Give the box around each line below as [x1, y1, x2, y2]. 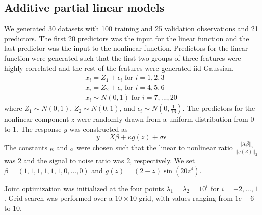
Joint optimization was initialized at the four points [4, 183, 164, 193]
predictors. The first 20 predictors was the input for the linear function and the [4, 33, 249, 43]
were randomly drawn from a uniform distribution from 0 [77, 114, 254, 124]
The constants [4, 142, 48, 153]
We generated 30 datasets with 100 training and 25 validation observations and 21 [4, 23, 258, 34]
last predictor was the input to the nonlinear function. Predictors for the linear [4, 43, 248, 53]
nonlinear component [4, 114, 69, 124]
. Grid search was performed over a [4, 193, 113, 203]
